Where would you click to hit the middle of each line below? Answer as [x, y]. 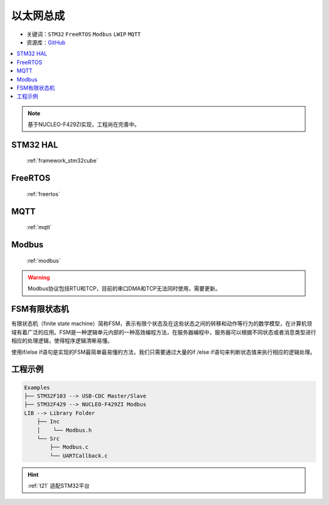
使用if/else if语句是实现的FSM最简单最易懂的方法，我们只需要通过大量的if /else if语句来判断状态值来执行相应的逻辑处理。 [163, 352]
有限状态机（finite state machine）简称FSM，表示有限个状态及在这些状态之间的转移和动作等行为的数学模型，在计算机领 [162, 323]
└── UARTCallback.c [79, 456]
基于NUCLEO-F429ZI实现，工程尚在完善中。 [84, 124]
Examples [37, 387]
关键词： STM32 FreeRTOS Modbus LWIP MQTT [84, 34]
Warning [39, 278]
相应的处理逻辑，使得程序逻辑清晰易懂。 [62, 341]
